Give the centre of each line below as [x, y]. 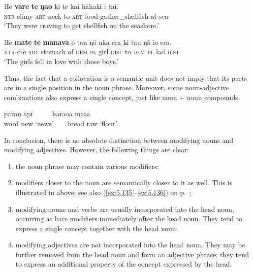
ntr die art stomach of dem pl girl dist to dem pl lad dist [92, 51]
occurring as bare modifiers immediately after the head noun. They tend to [129, 219]
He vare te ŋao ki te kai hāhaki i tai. [61, 6]
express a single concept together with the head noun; [97, 228]
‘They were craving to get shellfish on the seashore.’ [81, 25]
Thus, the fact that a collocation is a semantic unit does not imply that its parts [126, 78]
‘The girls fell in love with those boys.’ [61, 61]
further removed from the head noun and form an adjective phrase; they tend [132, 254]
